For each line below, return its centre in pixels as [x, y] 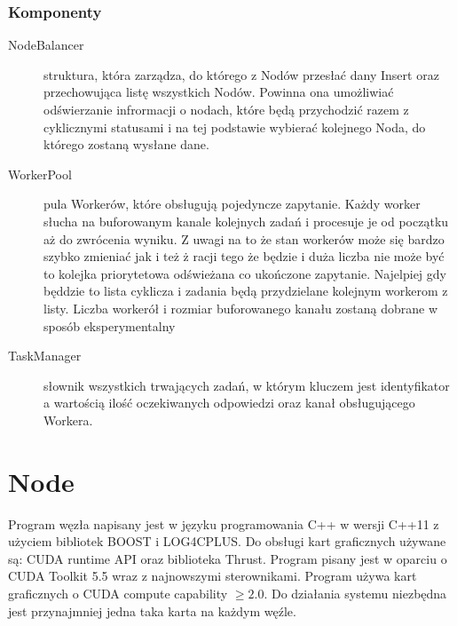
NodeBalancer [46, 45]
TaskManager [45, 356]
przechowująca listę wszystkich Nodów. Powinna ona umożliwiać [219, 92]
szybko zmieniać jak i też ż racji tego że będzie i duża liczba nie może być [244, 256]
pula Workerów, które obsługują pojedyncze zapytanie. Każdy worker [232, 204]
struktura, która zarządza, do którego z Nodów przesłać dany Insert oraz [241, 74]
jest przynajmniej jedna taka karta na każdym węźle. [152, 610]
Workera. [68, 420]
